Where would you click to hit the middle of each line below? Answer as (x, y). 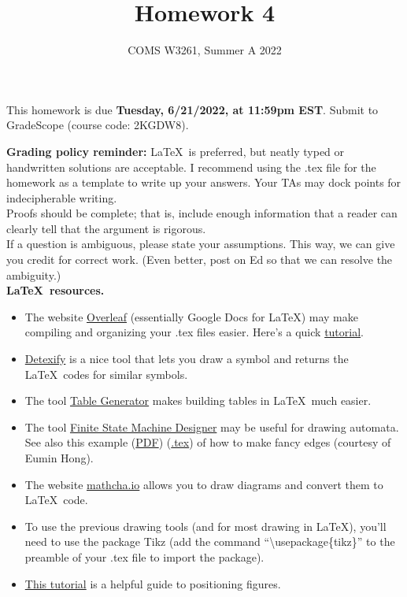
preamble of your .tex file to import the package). (144, 556)
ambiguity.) (34, 274)
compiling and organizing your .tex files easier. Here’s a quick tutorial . (194, 332)
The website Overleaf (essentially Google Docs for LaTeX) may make (191, 316)
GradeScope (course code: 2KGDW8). (98, 125)
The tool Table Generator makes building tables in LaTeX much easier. (198, 400)
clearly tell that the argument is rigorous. (106, 228)
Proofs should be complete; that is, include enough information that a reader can (202, 213)
